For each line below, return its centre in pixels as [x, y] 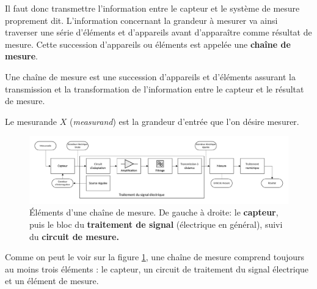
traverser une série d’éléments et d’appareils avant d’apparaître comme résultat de [158, 32]
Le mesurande [31, 121]
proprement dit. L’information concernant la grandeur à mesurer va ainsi [141, 20]
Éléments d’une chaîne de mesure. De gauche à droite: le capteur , [154, 212]
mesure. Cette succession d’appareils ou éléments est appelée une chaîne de [148, 44]
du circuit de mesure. [74, 236]
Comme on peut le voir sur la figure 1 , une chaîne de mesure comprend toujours [155, 257]
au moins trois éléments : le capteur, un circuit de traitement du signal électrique [157, 268]
